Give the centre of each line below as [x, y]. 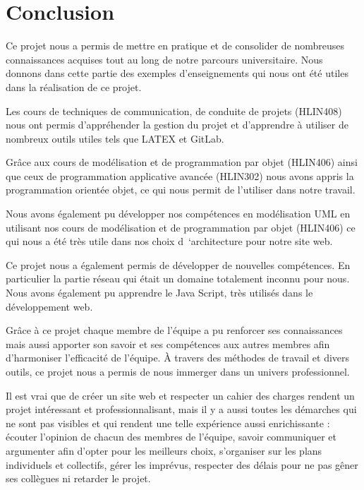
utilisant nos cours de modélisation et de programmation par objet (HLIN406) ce [181, 227]
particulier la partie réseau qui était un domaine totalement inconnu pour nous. [178, 279]
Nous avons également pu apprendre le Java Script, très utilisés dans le [159, 293]
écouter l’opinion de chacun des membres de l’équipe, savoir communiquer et [171, 437]
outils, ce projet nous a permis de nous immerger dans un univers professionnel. [178, 371]
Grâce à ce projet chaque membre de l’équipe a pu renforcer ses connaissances [174, 330]
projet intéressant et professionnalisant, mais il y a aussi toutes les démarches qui [181, 409]
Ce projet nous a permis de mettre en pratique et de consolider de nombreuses [175, 46]
